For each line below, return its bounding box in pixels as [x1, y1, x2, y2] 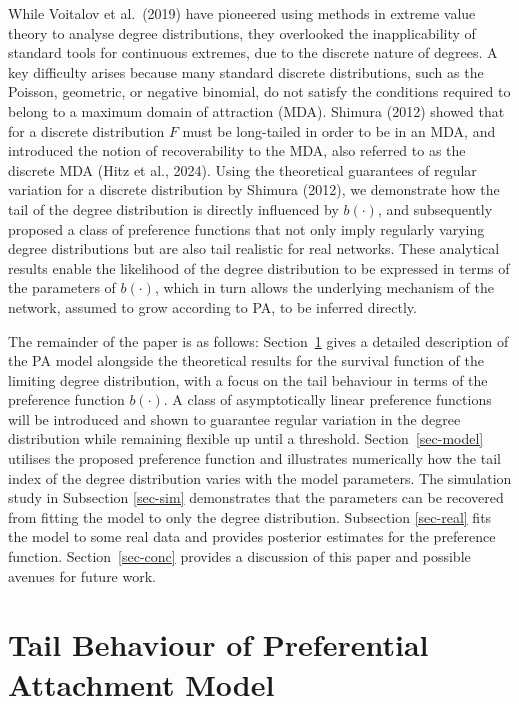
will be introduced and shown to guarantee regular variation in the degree [8, 408, 461, 429]
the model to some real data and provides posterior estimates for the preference [8, 526, 496, 547]
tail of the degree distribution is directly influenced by [8, 198, 339, 219]
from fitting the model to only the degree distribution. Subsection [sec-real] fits [8, 506, 492, 527]
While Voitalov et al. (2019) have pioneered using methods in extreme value [8, 3, 476, 23]
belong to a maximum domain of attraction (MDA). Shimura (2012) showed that [8, 100, 505, 121]
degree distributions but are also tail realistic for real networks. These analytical [8, 238, 500, 259]
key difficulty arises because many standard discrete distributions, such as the [8, 61, 484, 82]
